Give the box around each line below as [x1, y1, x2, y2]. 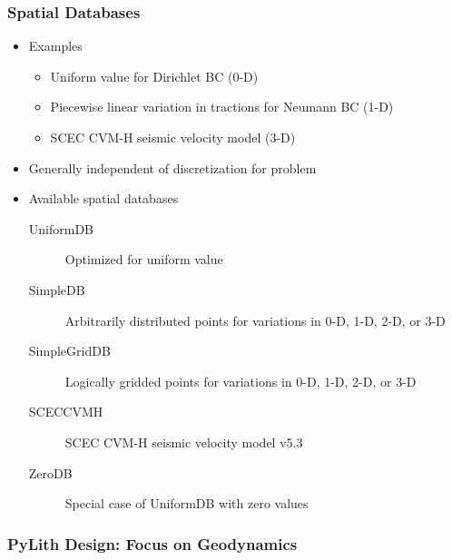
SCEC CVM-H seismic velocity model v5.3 [64, 432, 303, 451]
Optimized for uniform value [64, 250, 223, 269]
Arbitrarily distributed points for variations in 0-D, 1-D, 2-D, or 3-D [64, 310, 446, 329]
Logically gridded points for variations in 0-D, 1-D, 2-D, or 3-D [64, 371, 417, 390]
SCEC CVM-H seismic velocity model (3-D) [50, 128, 296, 146]
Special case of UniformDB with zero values [64, 494, 309, 513]
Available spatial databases [28, 189, 179, 208]
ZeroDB [28, 463, 73, 482]
